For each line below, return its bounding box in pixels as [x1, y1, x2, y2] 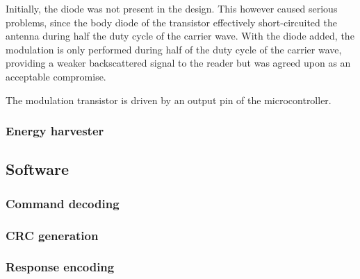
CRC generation [6, 226, 99, 244]
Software [6, 158, 69, 180]
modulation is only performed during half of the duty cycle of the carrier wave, [6, 42, 342, 56]
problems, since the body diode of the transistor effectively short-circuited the [6, 15, 337, 29]
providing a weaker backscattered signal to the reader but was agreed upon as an [6, 56, 351, 70]
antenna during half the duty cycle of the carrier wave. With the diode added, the [6, 28, 354, 43]
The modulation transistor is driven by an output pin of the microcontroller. [6, 92, 332, 107]
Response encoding [6, 258, 115, 276]
